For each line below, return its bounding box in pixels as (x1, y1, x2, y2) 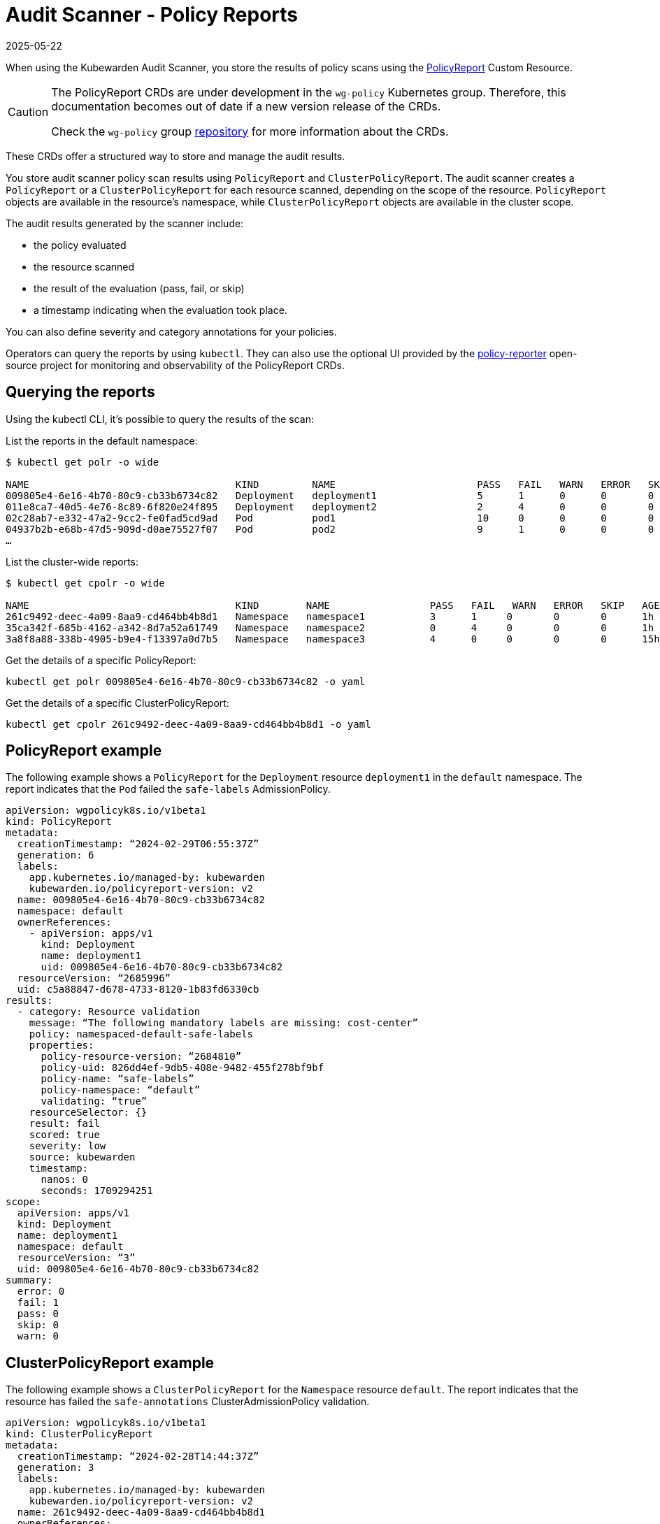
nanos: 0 (41, 1174, 89, 1186)
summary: (6, 1274, 53, 1286)
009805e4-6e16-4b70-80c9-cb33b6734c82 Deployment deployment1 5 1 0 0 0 (6, 489, 654, 501)
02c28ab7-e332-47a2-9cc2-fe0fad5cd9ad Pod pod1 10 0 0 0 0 (6, 512, 654, 524)
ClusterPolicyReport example (6, 1353, 215, 1372)
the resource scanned (34, 260, 135, 273)
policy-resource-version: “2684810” (41, 1051, 242, 1063)
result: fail (29, 1118, 100, 1130)
